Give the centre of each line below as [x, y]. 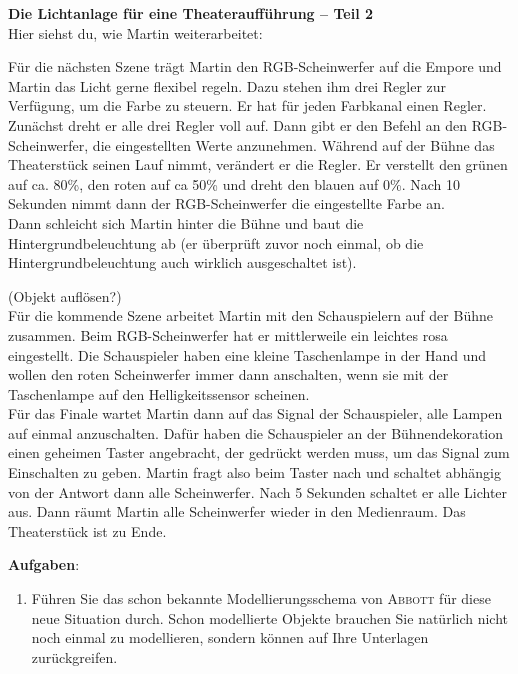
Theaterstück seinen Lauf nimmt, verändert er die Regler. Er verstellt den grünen [258, 164]
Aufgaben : [44, 564]
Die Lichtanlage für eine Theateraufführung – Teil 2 [191, 13]
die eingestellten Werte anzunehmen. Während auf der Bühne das [293, 144]
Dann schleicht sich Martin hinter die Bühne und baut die [186, 222]
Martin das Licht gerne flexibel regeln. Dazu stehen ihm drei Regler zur [227, 85]
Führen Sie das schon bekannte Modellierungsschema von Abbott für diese [261, 598]
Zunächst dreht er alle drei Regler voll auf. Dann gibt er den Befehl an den [237, 124]
